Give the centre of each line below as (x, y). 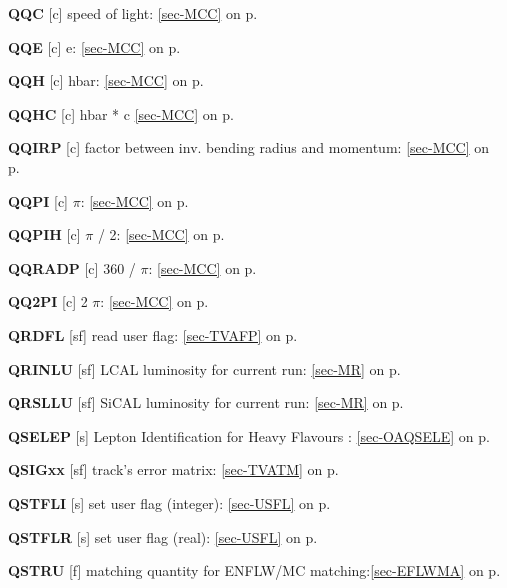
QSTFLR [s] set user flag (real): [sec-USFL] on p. (163, 536)
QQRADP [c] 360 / (72, 267)
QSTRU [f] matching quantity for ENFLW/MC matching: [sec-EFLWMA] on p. (254, 570)
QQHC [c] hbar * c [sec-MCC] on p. (121, 113)
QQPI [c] (38, 200)
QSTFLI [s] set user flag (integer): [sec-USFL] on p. (169, 502)
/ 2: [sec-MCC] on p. (161, 234)
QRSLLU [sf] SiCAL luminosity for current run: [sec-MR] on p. (206, 402)
